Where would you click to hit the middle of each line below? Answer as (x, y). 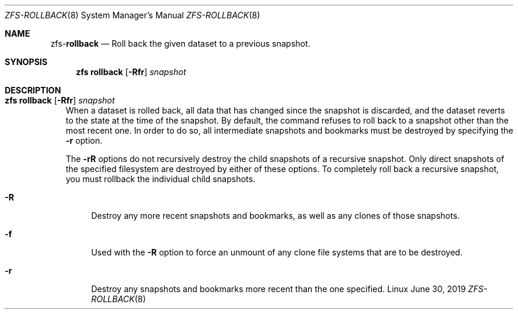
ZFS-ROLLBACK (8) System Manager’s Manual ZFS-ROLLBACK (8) (132, 15)
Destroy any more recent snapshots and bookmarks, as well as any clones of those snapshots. (276, 216)
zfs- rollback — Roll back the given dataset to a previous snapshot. (180, 43)
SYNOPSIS (26, 62)
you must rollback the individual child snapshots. (161, 179)
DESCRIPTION (33, 90)
